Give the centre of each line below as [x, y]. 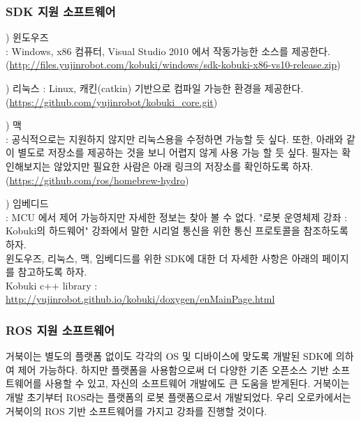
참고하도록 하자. [52, 272]
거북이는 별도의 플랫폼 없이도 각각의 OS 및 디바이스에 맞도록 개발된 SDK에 [169, 356]
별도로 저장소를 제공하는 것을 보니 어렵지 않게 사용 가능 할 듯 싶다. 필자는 [178, 152]
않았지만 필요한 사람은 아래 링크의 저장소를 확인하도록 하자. [184, 166]
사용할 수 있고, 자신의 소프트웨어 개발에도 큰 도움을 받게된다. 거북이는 [197, 383]
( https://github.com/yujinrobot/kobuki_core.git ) [112, 101]
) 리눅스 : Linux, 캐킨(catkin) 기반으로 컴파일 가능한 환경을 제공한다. [155, 88]
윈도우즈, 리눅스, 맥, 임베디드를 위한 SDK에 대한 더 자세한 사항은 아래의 [162, 258]
